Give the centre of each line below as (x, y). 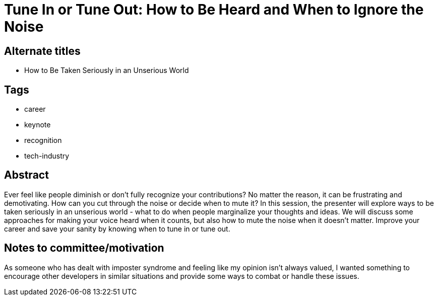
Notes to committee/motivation (84, 248)
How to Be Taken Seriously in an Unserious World (107, 70)
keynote (38, 125)
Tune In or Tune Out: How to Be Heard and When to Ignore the (214, 10)
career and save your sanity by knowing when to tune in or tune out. (117, 229)
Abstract (26, 175)
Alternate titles (42, 51)
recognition (43, 140)
